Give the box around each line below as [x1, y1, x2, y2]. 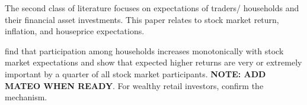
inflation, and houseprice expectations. [5, 25, 145, 37]
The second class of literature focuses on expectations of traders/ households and [5, 2, 299, 14]
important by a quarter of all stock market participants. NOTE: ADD [5, 67, 266, 80]
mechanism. [5, 91, 47, 103]
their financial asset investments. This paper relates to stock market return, [5, 13, 279, 25]
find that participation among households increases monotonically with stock [5, 44, 284, 57]
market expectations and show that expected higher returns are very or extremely [5, 56, 302, 68]
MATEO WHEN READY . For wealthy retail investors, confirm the [5, 79, 264, 91]
